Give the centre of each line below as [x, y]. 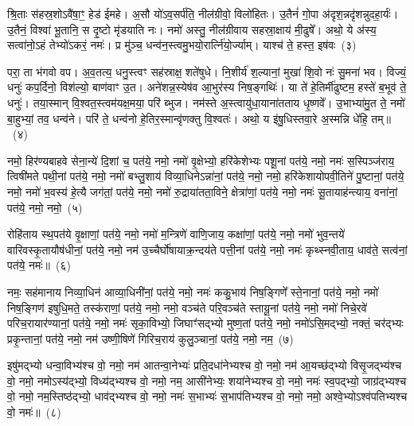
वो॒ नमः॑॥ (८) [34, 412]
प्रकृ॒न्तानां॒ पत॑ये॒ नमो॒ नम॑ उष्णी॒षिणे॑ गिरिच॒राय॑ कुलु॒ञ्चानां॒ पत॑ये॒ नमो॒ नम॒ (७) [150, 338]
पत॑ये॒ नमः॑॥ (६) [39, 265]
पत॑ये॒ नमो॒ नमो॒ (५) [45, 207]
